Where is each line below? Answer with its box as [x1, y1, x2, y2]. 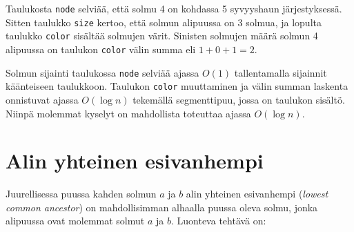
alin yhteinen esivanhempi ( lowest [186, 186, 328, 201]
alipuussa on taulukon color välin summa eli [6, 41, 196, 56]
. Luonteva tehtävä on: [170, 213, 266, 228]
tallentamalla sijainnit [234, 65, 327, 79]
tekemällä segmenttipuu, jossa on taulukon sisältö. [132, 92, 345, 106]
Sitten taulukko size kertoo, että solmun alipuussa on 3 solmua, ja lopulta [6, 14, 322, 29]
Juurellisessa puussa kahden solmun [6, 186, 157, 201]
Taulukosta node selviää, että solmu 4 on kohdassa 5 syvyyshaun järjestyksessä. [6, 1, 342, 15]
